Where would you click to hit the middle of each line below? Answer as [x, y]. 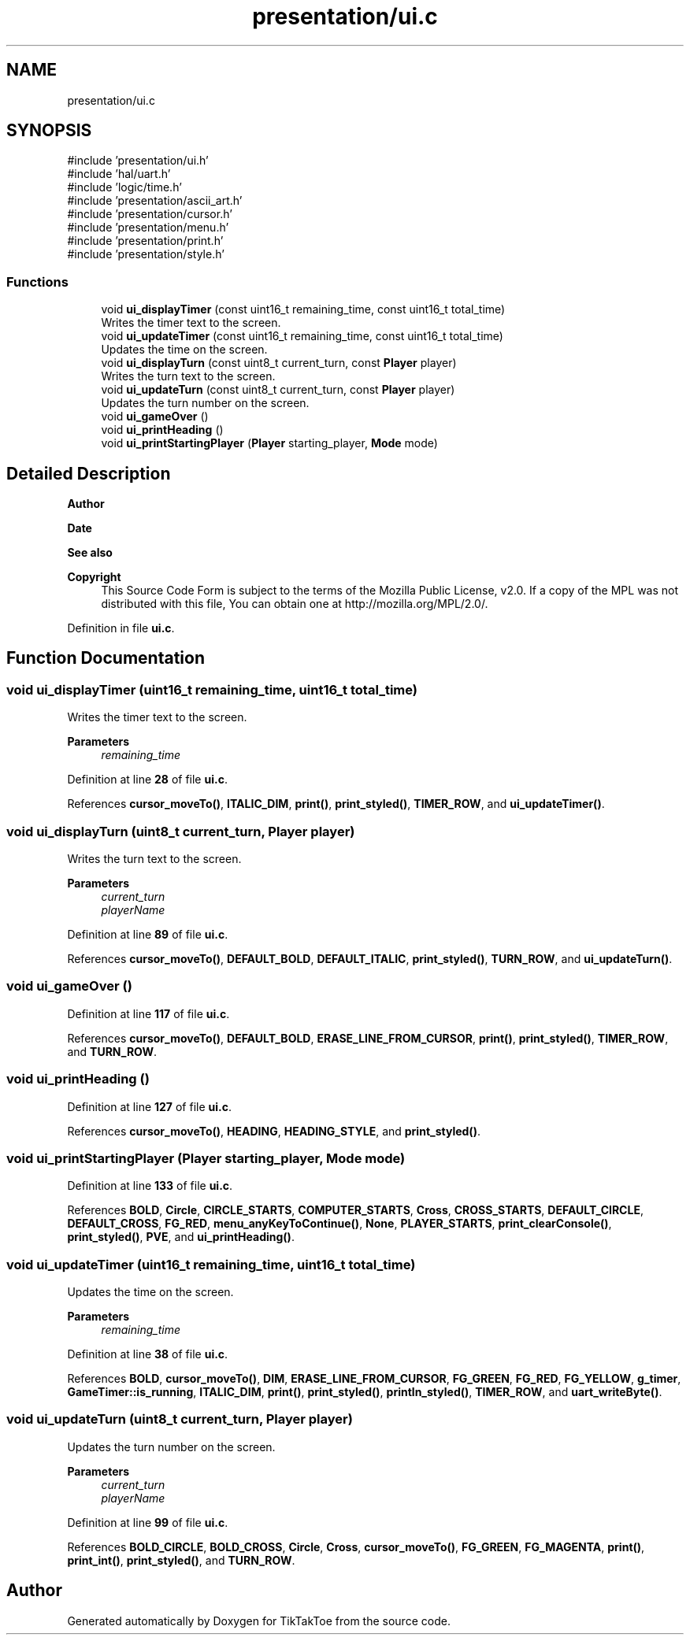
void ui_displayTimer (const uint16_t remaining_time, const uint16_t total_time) [303, 309]
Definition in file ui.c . [121, 628]
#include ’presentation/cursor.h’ [150, 214]
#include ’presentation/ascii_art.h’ [155, 201]
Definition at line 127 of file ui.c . [149, 1106]
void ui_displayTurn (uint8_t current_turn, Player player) [181, 831]
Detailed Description [89, 473]
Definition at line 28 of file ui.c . [147, 780]
